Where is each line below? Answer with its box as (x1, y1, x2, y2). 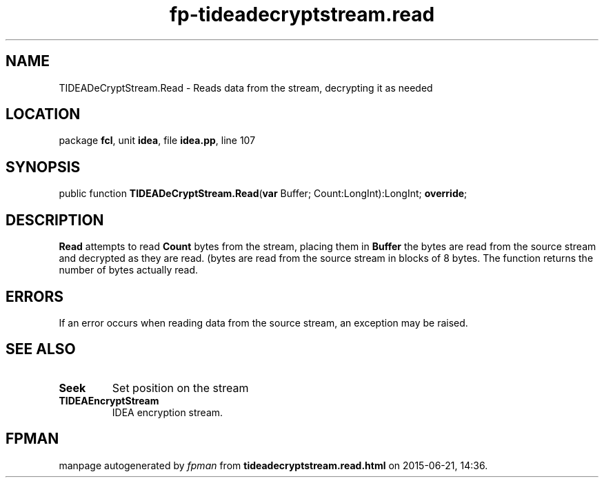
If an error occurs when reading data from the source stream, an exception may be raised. (59, 316, 468, 329)
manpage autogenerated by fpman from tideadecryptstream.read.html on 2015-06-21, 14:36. (59, 459, 488, 471)
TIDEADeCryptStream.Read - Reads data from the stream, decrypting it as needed (59, 81, 433, 94)
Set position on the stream (112, 380, 249, 395)
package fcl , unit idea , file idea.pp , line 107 (59, 134, 256, 147)
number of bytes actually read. (59, 264, 199, 276)
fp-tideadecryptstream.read (169, 3, 435, 26)
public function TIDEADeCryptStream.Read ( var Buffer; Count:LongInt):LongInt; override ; (59, 187, 467, 200)
